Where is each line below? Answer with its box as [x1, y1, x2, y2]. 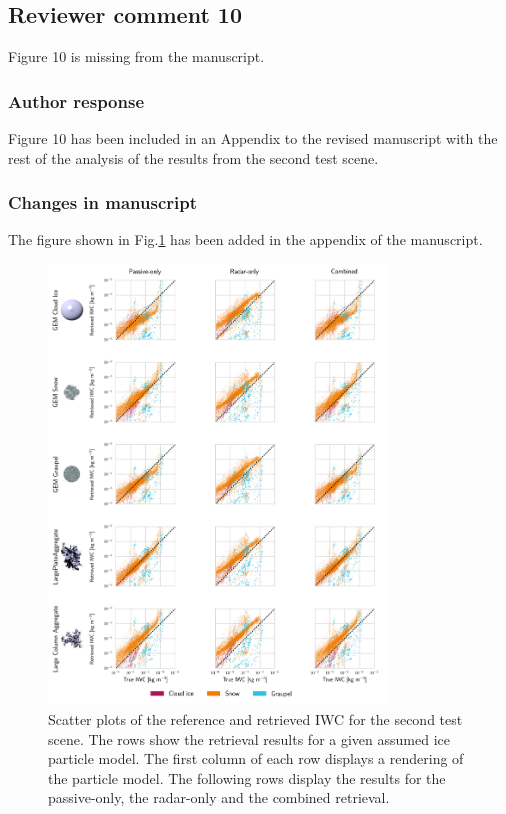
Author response [8, 88, 145, 113]
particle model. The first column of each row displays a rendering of [48, 748, 464, 769]
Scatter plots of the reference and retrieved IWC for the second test [48, 708, 463, 729]
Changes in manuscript [8, 190, 198, 215]
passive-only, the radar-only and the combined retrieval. [48, 787, 390, 808]
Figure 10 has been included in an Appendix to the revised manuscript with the [8, 128, 498, 149]
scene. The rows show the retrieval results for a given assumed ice [48, 728, 450, 749]
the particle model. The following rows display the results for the [48, 767, 446, 788]
